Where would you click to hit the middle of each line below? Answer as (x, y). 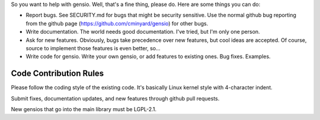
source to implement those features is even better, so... (93, 48)
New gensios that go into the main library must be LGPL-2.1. (84, 109)
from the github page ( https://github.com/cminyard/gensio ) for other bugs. (117, 23)
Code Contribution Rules (57, 74)
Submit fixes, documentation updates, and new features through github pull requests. (115, 98)
